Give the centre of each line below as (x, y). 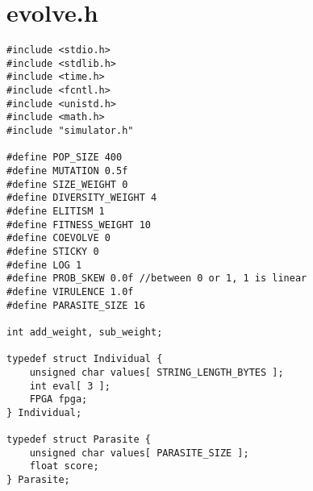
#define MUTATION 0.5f (67, 171)
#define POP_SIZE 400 (65, 158)
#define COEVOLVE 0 (58, 238)
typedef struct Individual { (85, 359)
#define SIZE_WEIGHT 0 (67, 184)
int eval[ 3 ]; (70, 386)
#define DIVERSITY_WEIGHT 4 (82, 198)
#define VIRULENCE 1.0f (70, 291)
